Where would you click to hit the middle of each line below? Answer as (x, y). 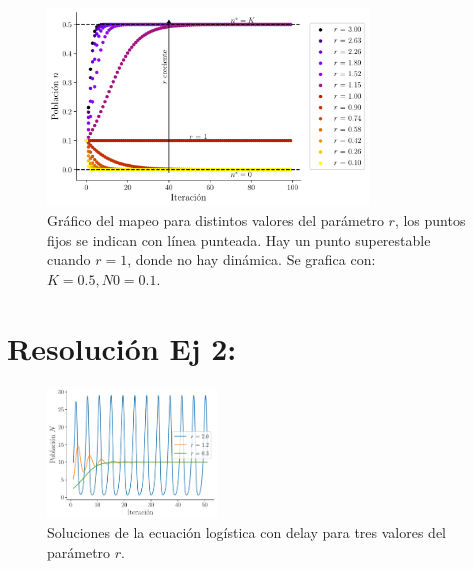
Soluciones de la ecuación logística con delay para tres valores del (246, 532)
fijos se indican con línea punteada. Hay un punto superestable (239, 239)
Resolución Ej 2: (122, 347)
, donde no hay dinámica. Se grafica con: (251, 259)
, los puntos (430, 220)
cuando (69, 259)
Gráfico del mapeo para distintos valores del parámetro (215, 220)
